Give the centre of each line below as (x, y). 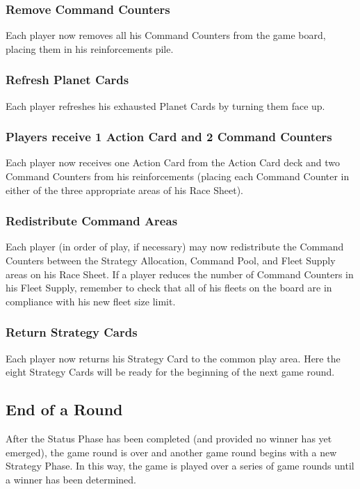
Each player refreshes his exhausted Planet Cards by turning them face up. (165, 105)
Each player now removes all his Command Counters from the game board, (166, 35)
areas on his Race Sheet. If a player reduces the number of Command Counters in (180, 274)
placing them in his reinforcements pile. (90, 48)
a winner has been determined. (71, 479)
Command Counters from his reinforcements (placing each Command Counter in (178, 176)
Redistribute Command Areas (92, 221)
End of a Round (64, 409)
